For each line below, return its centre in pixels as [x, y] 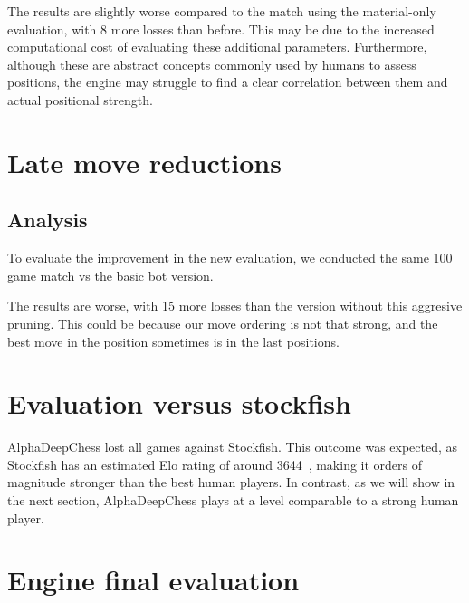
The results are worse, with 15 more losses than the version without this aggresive [235, 306]
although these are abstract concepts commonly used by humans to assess [212, 64]
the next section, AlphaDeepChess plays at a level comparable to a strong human [233, 500]
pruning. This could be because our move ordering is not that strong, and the [223, 323]
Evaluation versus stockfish [179, 403]
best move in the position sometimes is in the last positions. [173, 341]
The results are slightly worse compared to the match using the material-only [222, 11]
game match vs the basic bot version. [110, 275]
